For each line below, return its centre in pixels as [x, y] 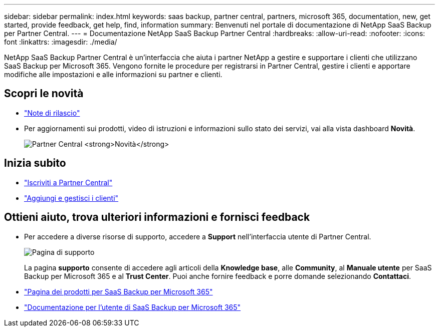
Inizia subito [35, 163]
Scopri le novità [44, 94]
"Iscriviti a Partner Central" [68, 182]
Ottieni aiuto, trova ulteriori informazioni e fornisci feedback [157, 217]
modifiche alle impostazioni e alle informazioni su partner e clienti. [113, 74]
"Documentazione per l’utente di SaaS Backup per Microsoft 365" [133, 307]
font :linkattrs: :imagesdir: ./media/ [61, 42]
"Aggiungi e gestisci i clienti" [71, 198]
